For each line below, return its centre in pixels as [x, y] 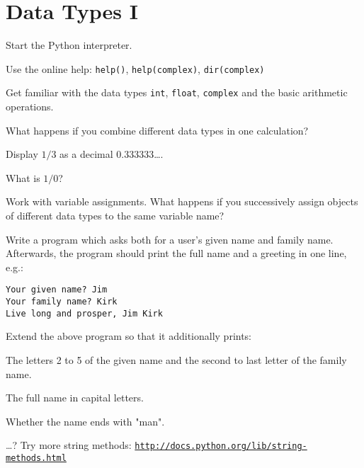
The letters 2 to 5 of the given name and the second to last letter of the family [176, 359]
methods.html [36, 458]
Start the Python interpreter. [69, 45]
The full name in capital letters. [75, 398]
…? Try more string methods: [69, 445]
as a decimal [86, 154]
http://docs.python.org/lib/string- [221, 446]
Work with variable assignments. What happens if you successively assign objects [182, 201]
